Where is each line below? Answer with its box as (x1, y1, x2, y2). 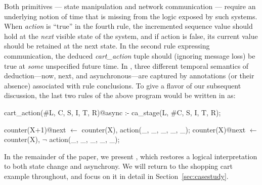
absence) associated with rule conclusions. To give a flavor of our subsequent (4, 80, 241, 90)
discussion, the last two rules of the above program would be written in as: (4, 90, 236, 101)
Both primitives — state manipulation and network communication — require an (4, 1, 256, 11)
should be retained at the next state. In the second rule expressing (4, 40, 210, 51)
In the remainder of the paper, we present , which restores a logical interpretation (4, 151, 257, 161)
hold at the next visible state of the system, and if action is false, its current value (4, 30, 258, 41)
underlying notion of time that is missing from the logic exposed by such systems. (4, 11, 257, 21)
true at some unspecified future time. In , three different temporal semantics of (4, 60, 249, 71)
